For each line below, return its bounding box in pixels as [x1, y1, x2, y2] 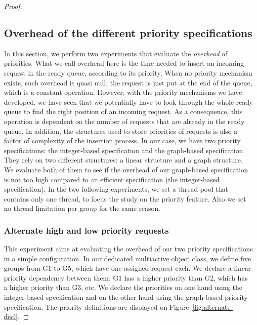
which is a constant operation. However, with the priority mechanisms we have [4, 87, 242, 97]
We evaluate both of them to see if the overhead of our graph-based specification [4, 164, 248, 174]
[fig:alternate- [192, 301, 233, 312]
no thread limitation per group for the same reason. [4, 203, 161, 213]
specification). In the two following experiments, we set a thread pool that [4, 184, 228, 194]
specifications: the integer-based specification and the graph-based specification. [4, 145, 245, 155]
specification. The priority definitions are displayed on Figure [4, 301, 189, 312]
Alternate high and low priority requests [4, 224, 169, 236]
